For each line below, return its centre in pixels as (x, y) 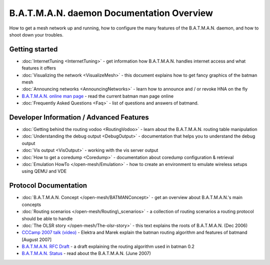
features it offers (39, 68)
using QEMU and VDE (44, 171)
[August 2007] (37, 239)
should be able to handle (47, 218)
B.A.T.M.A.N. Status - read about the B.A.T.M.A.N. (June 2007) (86, 253)
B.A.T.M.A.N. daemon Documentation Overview (111, 13)
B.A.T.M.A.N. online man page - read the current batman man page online (98, 96)
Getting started (33, 49)
